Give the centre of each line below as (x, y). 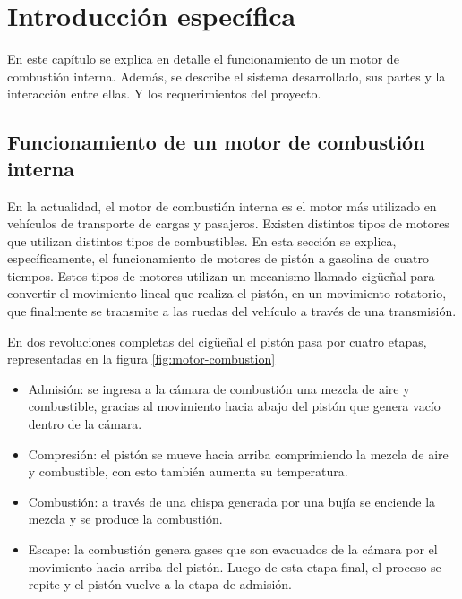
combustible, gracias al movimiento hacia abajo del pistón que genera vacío (234, 406)
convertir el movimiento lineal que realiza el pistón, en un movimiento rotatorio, (227, 293)
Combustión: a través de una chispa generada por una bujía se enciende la (232, 501)
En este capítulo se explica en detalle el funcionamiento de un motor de (203, 59)
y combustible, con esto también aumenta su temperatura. (188, 471)
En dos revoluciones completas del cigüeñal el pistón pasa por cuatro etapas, (217, 341)
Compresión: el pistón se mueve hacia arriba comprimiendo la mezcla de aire (238, 454)
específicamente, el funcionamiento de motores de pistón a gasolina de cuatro (218, 258)
